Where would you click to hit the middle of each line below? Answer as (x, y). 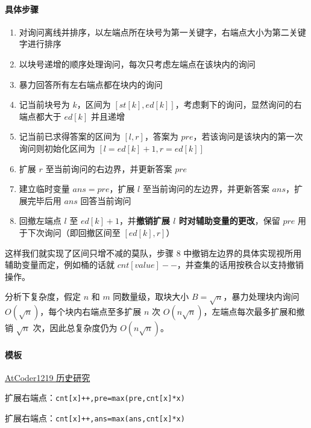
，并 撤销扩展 (144, 221)
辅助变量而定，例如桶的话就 (60, 265)
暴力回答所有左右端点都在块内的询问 (91, 84)
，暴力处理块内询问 (261, 296)
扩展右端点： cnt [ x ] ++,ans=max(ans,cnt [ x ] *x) (95, 418)
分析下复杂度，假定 (43, 296)
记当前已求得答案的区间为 (70, 136)
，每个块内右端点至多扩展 (91, 312)
